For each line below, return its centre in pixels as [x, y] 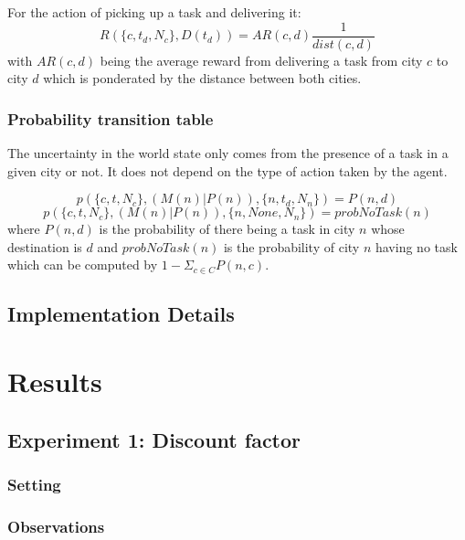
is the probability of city [291, 246]
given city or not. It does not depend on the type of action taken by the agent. [227, 170]
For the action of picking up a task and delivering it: [154, 12]
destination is [45, 246]
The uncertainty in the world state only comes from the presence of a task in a [228, 153]
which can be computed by [83, 265]
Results [55, 381]
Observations [56, 526]
